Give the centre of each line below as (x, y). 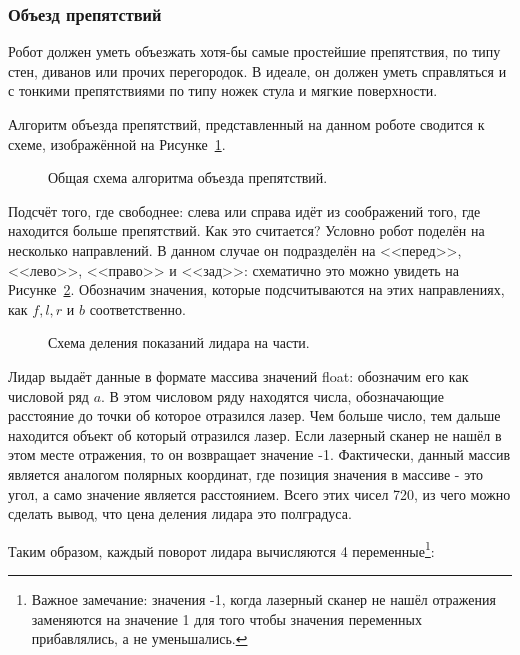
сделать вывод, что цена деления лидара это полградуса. (180, 513)
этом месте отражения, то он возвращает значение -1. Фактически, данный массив (259, 454)
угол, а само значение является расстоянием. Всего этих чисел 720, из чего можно (259, 493)
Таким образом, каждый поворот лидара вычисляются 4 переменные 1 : (221, 549)
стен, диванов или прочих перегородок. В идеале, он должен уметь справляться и (257, 70)
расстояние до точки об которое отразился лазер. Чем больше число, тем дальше (254, 415)
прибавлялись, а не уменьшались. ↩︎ (139, 638)
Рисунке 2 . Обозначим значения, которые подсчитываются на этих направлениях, (256, 289)
